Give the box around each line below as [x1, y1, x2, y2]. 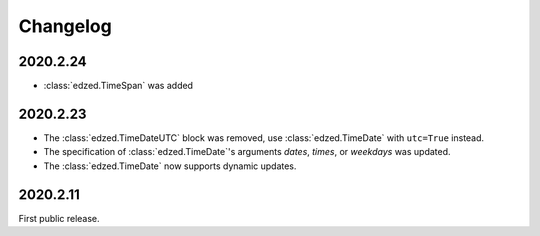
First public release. [18, 212, 100, 224]
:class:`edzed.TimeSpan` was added [43, 80, 194, 92]
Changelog [18, 15, 112, 37]
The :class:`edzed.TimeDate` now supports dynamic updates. [43, 160, 297, 172]
